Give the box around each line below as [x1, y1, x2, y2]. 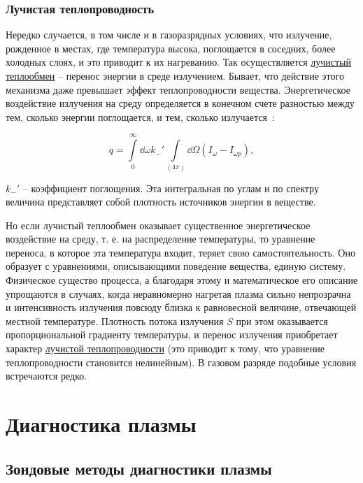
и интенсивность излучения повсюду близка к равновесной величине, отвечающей [6, 300, 357, 315]
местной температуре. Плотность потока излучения [6, 313, 224, 328]
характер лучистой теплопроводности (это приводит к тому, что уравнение [6, 341, 325, 356]
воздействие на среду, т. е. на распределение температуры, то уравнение [6, 231, 315, 246]
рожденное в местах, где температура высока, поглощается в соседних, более [6, 41, 336, 55]
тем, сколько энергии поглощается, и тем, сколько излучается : [6, 109, 275, 124]
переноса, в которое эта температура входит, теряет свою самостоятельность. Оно [6, 245, 355, 259]
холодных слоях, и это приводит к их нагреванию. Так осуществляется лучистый [6, 55, 351, 69]
